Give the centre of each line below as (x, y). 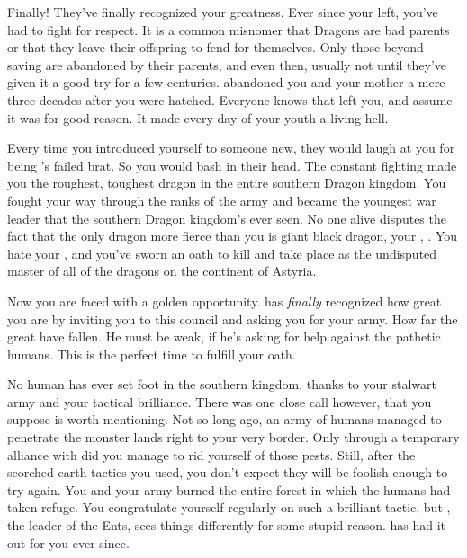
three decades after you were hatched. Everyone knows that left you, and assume (230, 99)
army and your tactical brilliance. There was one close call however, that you (220, 401)
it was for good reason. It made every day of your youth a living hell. (198, 117)
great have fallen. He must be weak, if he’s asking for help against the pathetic (224, 337)
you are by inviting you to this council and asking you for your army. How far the (233, 319)
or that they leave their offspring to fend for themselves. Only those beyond (216, 47)
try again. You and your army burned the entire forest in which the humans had (229, 489)
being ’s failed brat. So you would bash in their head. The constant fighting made (232, 165)
